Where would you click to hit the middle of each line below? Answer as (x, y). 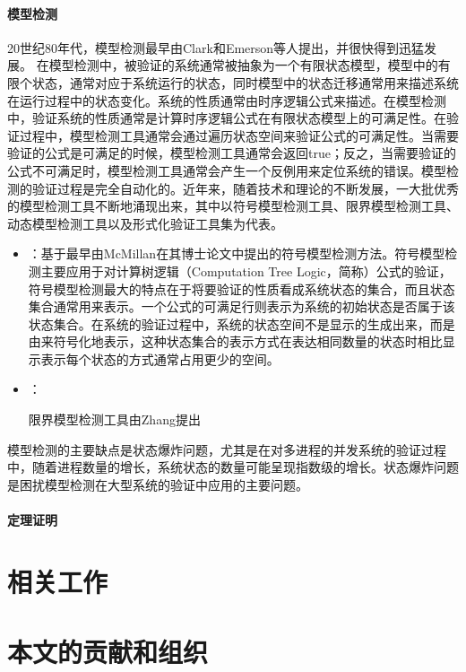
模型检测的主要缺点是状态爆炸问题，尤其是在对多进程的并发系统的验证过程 (227, 449)
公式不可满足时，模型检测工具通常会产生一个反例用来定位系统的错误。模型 (227, 170)
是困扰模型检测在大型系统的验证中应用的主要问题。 (158, 484)
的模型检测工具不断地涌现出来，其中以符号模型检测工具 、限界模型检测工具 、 (233, 206)
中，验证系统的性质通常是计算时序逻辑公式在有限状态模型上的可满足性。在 (227, 118)
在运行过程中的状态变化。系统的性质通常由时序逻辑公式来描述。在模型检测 (227, 100)
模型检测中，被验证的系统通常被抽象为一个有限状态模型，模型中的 (243, 65)
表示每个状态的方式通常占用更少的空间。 (160, 358)
